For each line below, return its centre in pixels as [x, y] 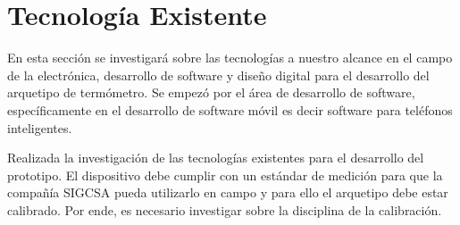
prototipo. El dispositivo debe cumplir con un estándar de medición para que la [225, 175]
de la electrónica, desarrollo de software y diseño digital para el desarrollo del [218, 75]
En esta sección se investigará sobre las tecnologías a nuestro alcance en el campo [230, 58]
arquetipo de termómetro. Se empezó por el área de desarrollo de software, [211, 92]
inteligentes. [40, 127]
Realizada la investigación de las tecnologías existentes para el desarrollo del [216, 158]
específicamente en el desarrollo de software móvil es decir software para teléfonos [230, 109]
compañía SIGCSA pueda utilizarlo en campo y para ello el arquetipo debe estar [228, 192]
